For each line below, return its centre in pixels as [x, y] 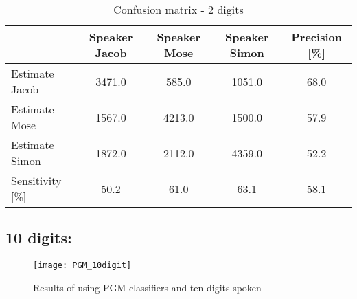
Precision [316, 37]
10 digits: [39, 237]
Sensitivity [36, 180]
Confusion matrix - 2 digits [178, 9]
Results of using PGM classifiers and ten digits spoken [147, 287]
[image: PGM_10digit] [82, 266]
